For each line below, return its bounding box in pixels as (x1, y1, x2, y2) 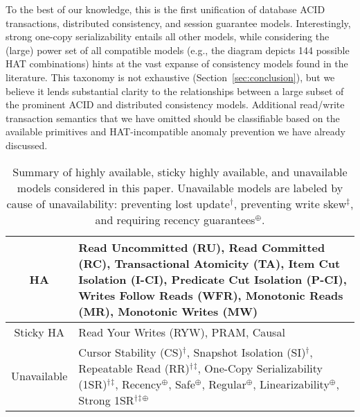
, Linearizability (253, 375, 330, 392)
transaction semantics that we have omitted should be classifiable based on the (6, 110, 340, 125)
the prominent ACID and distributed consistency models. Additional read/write (6, 97, 345, 112)
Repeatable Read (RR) (78, 359, 190, 376)
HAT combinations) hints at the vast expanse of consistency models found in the (6, 56, 348, 71)
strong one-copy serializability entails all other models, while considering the (6, 29, 330, 44)
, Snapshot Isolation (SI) (186, 343, 306, 360)
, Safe (168, 375, 195, 392)
